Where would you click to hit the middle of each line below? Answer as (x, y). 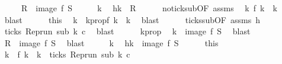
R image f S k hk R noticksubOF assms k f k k (149, 8)
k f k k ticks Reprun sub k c (67, 54)
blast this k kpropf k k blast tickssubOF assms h (132, 19)
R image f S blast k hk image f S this (111, 42)
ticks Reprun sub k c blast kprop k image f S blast (127, 31)
